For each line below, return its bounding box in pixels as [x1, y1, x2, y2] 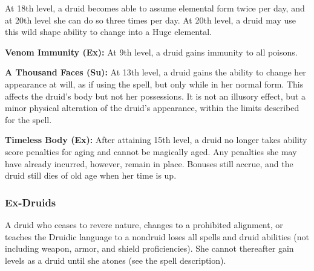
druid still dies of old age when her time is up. [5, 169, 177, 182]
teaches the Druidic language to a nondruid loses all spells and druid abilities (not [5, 230, 309, 243]
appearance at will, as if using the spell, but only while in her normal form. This [5, 77, 304, 90]
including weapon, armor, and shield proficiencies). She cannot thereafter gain [5, 242, 294, 255]
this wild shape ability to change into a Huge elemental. [5, 25, 212, 38]
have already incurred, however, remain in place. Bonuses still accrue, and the [5, 157, 293, 170]
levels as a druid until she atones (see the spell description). [5, 253, 226, 266]
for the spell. [5, 113, 52, 126]
